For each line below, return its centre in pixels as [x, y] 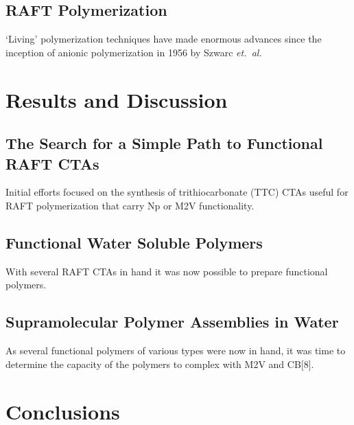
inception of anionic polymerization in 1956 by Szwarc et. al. [134, 52]
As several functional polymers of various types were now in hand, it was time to [176, 351]
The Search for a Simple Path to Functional [164, 143]
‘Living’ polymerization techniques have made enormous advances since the [164, 39]
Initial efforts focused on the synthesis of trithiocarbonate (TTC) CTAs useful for [177, 192]
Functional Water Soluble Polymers [134, 242]
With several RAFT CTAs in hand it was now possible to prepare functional [167, 271]
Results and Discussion [117, 99]
